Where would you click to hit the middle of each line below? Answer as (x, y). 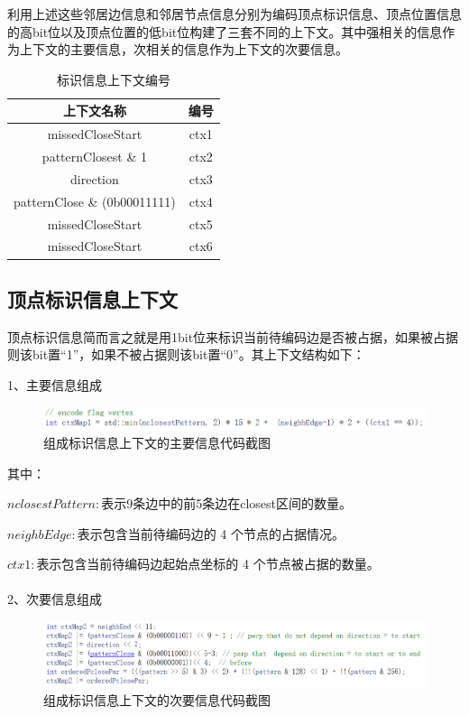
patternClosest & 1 (94, 157)
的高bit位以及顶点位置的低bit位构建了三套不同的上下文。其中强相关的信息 (225, 31)
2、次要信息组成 (55, 599)
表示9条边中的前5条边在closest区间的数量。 (227, 503)
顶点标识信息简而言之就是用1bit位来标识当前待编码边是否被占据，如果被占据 (233, 336)
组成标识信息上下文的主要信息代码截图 (157, 442)
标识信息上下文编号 (113, 79)
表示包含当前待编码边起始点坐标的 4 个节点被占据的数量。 (208, 564)
